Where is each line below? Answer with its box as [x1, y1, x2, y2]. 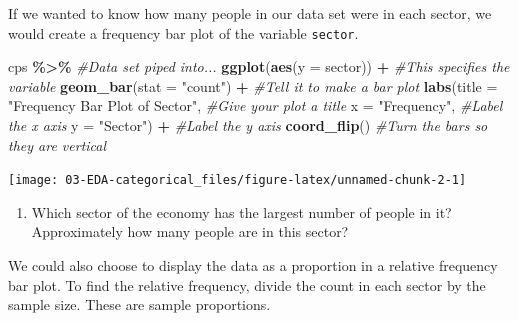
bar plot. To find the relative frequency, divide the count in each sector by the [8, 274, 486, 295]
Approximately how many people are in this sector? [31, 221, 349, 242]
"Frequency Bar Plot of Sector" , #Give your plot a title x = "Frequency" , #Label [8, 95, 503, 116]
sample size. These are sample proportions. [8, 294, 271, 315]
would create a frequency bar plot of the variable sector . [8, 22, 359, 43]
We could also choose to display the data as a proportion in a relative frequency [8, 255, 498, 276]
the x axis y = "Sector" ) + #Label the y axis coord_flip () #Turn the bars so [8, 115, 488, 136]
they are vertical [8, 134, 107, 155]
